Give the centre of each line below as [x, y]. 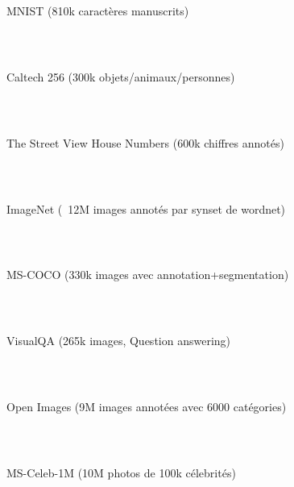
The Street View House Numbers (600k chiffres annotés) [145, 142]
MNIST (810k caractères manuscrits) [98, 11]
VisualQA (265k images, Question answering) [119, 341]
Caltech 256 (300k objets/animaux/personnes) [121, 77]
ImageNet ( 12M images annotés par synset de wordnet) [146, 208]
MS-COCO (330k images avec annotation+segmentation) [148, 275]
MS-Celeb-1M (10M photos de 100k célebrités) [121, 472]
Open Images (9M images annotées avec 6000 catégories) [147, 407]
